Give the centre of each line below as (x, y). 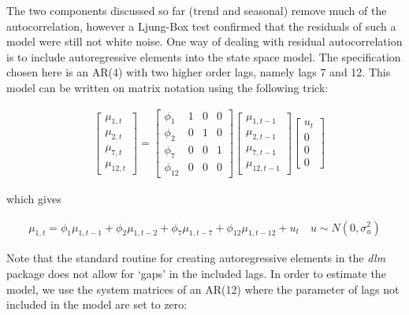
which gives (34, 198)
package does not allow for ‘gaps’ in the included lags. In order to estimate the (196, 273)
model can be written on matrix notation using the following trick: (167, 87)
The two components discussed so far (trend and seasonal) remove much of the (197, 10)
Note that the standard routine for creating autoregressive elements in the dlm (196, 258)
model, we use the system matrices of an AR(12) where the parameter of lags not (203, 289)
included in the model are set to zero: (97, 304)
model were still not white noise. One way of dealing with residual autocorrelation (204, 41)
